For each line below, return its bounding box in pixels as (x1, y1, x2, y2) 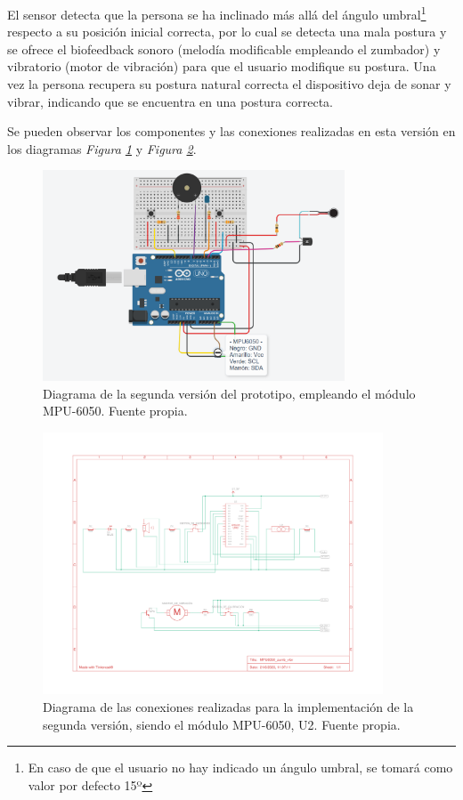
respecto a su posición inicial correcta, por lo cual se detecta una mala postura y (7, 22, 447, 41)
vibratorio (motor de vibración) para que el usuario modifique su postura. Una (7, 57, 436, 76)
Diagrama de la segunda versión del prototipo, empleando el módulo (43, 384, 416, 402)
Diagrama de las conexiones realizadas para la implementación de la (43, 698, 414, 716)
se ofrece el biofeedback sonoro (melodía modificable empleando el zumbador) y (7, 39, 441, 58)
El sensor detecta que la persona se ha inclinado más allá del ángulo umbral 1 (7, 3, 426, 23)
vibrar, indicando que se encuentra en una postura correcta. (7, 92, 333, 110)
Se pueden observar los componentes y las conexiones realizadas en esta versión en (7, 122, 456, 141)
